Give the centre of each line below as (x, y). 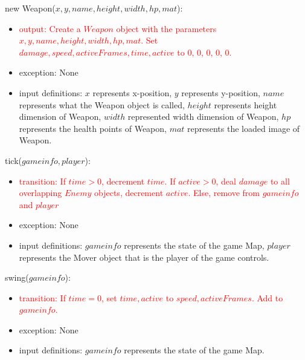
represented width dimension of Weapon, (203, 116)
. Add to (267, 297)
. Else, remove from (224, 193)
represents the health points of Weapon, (93, 128)
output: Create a (50, 28)
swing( (17, 277)
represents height (246, 104)
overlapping (40, 193)
